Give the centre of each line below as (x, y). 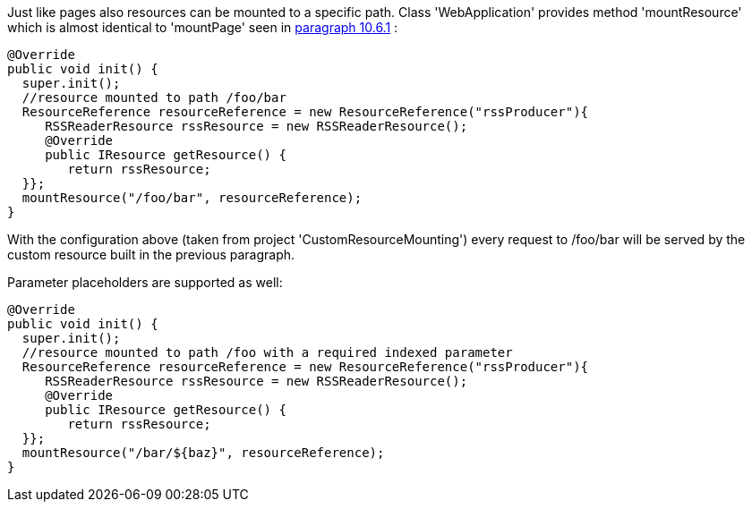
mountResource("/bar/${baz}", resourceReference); (203, 453)
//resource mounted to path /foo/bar (154, 98)
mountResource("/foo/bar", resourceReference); (192, 198)
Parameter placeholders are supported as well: (145, 282)
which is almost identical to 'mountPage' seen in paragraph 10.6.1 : (203, 27)
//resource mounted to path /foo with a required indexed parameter (267, 352)
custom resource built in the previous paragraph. (151, 254)
